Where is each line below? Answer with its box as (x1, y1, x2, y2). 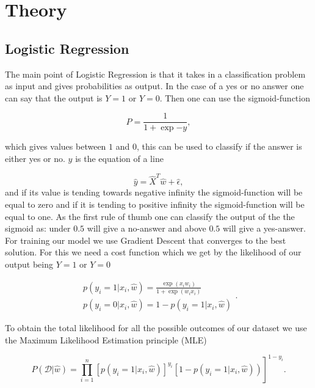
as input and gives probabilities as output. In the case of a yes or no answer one (5, 79, 304, 92)
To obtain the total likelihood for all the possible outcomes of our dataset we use (5, 321, 307, 334)
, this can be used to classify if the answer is (136, 140, 302, 153)
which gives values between (5, 140, 106, 153)
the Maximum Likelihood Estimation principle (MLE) (5, 333, 207, 346)
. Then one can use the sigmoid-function (159, 91, 310, 104)
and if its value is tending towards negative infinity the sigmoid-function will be (5, 186, 303, 199)
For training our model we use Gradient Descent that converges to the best (5, 233, 286, 246)
